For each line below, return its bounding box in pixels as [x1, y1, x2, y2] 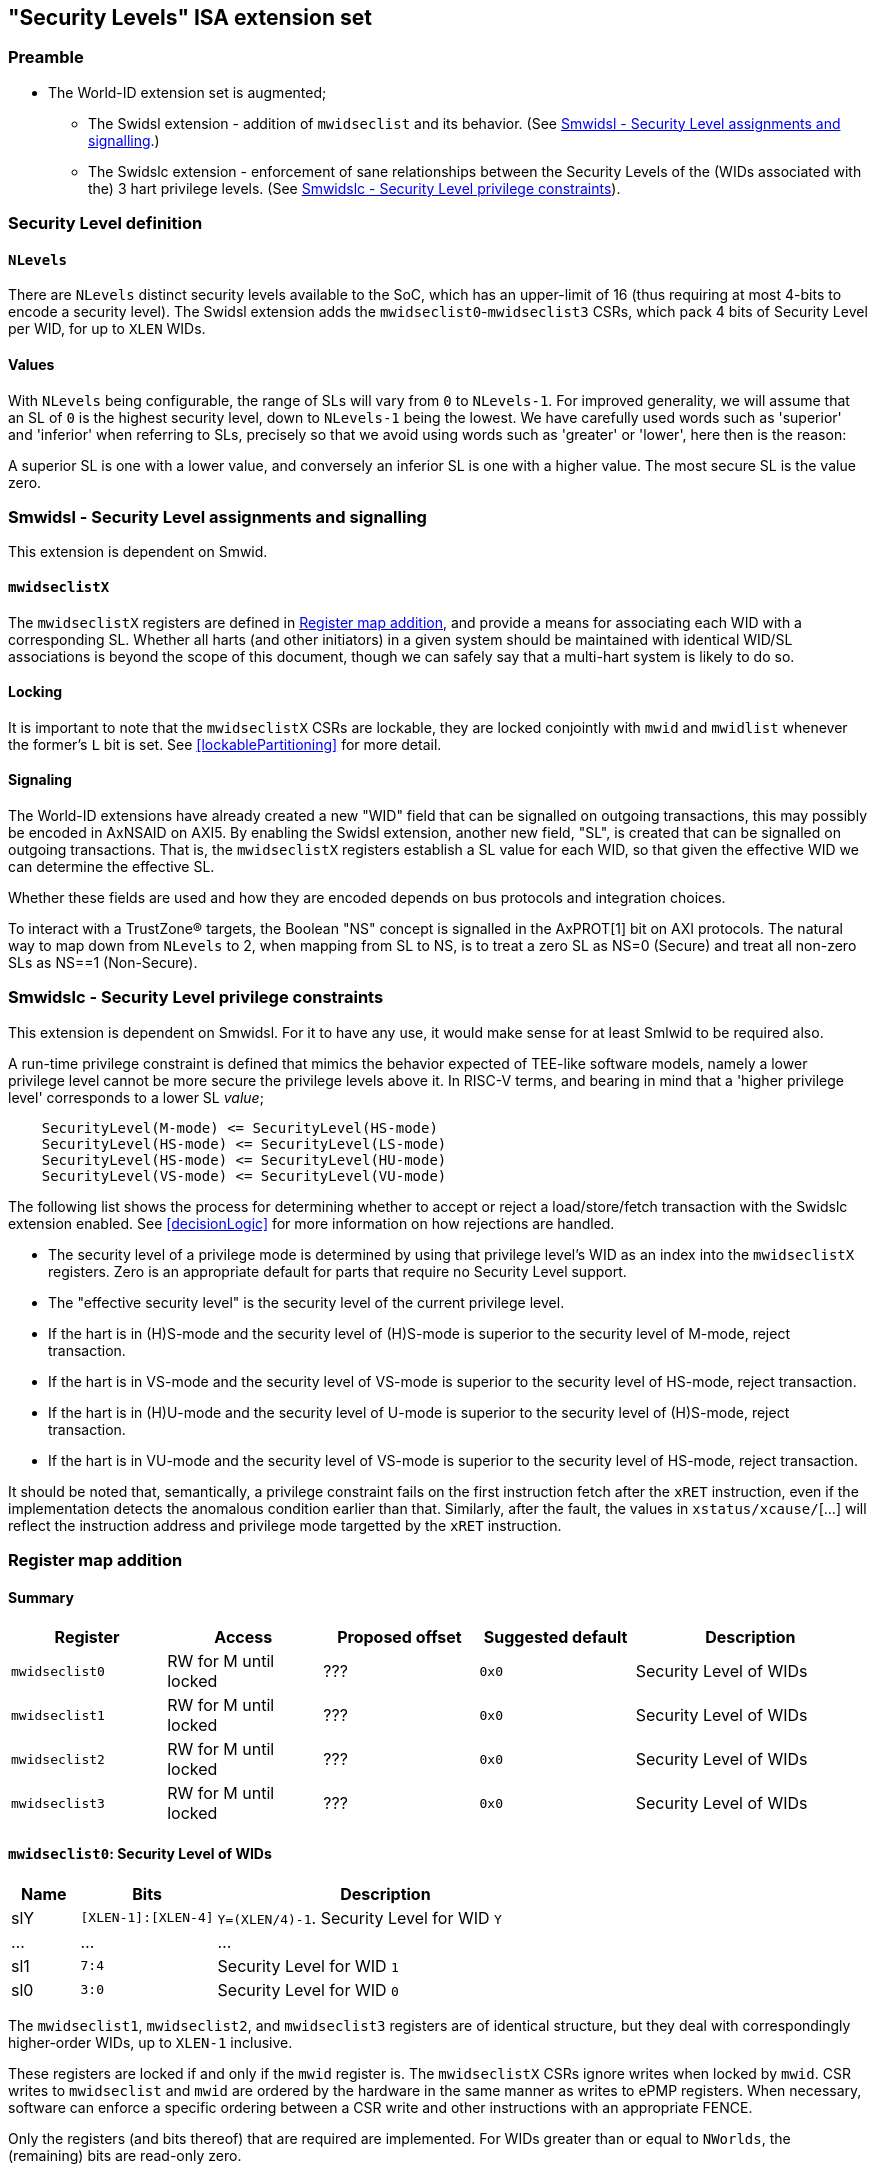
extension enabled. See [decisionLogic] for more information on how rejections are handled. [8, 1214, 615, 1232]
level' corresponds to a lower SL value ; [8, 1088, 264, 1106]
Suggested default [483, 1627, 628, 1648]
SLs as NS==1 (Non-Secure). [8, 954, 198, 972]
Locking [8, 683, 63, 701]
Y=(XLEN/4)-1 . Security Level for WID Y [217, 1907, 502, 1928]
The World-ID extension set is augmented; [48, 83, 327, 101]
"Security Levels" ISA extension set [8, 5, 372, 30]
